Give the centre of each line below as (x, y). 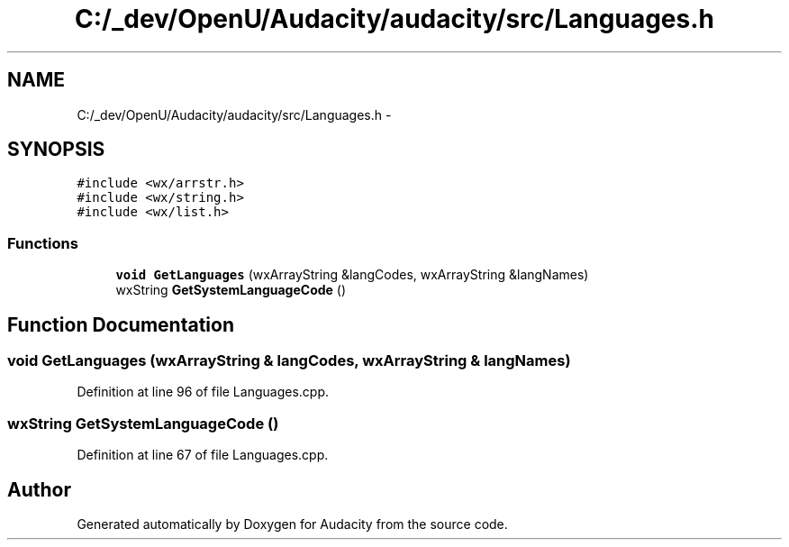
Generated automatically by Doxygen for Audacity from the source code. (292, 524)
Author (39, 489)
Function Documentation (121, 324)
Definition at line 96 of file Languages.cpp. (203, 392)
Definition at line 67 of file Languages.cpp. (203, 455)
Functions (43, 243)
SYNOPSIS (56, 150)
